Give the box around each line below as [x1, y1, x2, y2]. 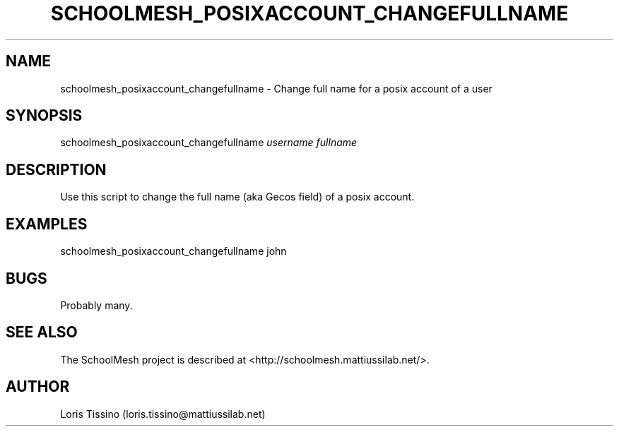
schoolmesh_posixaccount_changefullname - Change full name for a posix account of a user [60, 82, 493, 95]
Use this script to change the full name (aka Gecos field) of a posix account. [60, 191, 415, 203]
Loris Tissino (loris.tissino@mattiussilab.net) [60, 407, 266, 420]
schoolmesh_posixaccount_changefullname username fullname [60, 136, 358, 149]
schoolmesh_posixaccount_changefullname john [60, 245, 287, 258]
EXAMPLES [6, 215, 88, 233]
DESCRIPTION [6, 160, 107, 179]
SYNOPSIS [6, 107, 83, 125]
